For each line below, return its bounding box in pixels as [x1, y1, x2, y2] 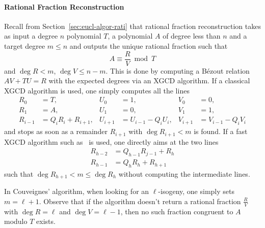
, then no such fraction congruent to [120, 206, 233, 216]
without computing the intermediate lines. [118, 168, 250, 179]
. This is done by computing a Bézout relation [105, 65, 250, 76]
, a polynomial [108, 30, 153, 41]
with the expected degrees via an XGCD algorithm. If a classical [48, 75, 250, 86]
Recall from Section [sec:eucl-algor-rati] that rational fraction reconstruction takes [4, 20, 261, 31]
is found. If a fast [194, 126, 248, 137]
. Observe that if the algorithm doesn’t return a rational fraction [39, 196, 241, 206]
